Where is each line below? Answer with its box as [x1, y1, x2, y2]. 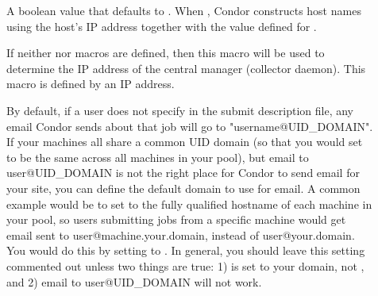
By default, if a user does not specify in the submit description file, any [6, 102, 354, 118]
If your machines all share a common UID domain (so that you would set [6, 133, 363, 150]
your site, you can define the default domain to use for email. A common [6, 179, 361, 196]
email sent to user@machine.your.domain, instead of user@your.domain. [6, 226, 355, 243]
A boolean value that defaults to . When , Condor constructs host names [6, 2, 361, 18]
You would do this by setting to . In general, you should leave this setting [6, 242, 365, 259]
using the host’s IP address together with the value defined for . [6, 17, 317, 34]
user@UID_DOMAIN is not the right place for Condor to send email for [6, 164, 360, 181]
